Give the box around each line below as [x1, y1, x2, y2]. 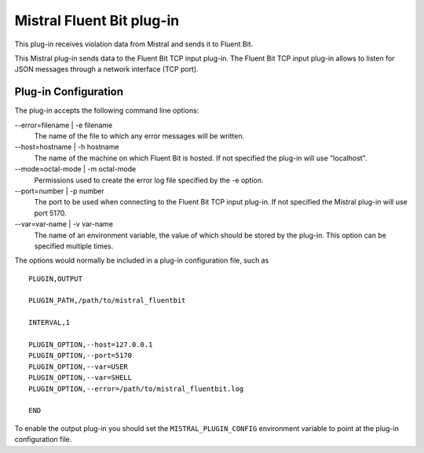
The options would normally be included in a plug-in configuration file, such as [14, 256, 269, 265]
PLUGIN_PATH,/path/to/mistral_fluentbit [28, 296, 186, 305]
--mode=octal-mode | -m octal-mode [14, 164, 137, 174]
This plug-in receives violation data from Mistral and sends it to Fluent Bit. [14, 39, 254, 49]
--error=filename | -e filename [14, 120, 113, 130]
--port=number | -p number [14, 186, 105, 196]
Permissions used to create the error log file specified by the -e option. [34, 175, 264, 185]
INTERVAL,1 [28, 319, 71, 327]
